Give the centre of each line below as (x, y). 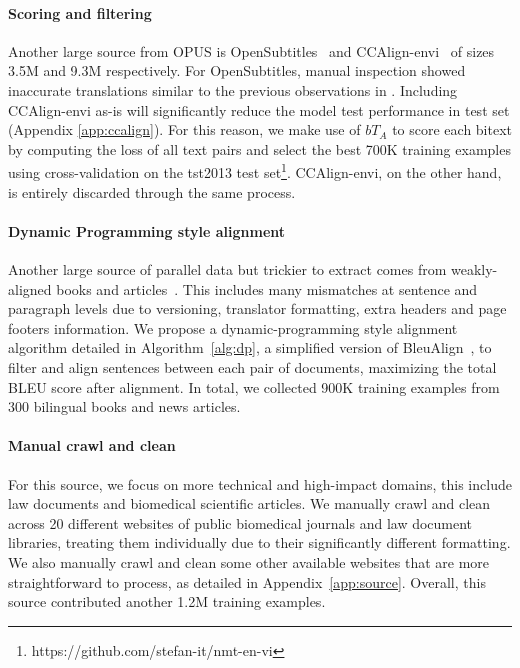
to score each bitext (452, 129)
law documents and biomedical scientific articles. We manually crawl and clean (249, 503)
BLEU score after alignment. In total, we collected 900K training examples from (254, 386)
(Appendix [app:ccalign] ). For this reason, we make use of (184, 129)
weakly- (474, 269)
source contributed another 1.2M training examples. (167, 601)
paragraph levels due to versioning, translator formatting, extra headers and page (257, 308)
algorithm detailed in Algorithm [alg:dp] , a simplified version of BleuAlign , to (250, 347)
